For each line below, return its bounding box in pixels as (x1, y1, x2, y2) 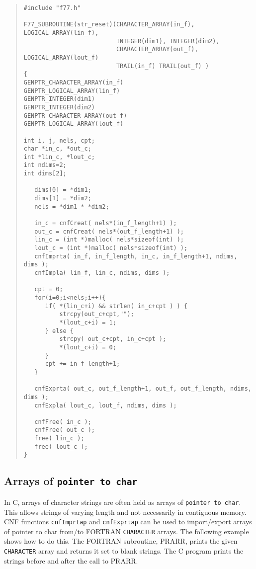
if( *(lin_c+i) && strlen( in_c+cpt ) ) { (45, 302, 188, 310)
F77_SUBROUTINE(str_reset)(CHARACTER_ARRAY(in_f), (23, 21, 195, 28)
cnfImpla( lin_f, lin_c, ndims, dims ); (34, 269, 170, 276)
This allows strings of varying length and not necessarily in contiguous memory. (4, 506, 247, 517)
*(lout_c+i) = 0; (59, 343, 116, 351)
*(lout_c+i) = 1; (59, 319, 116, 326)
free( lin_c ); (34, 435, 85, 442)
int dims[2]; (23, 170, 67, 177)
